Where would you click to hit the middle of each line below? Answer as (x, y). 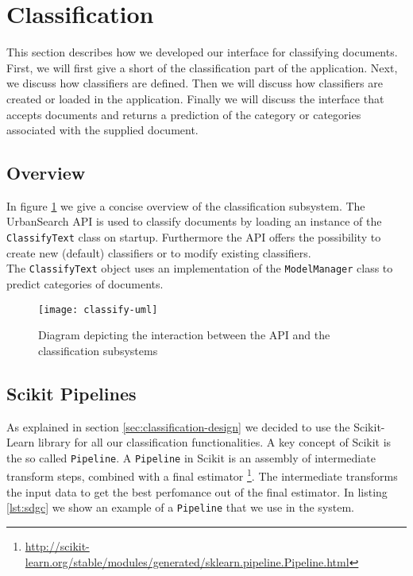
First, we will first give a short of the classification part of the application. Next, (202, 67)
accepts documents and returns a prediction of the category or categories (184, 114)
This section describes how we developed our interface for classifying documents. (202, 52)
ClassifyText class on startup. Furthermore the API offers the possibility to (194, 237)
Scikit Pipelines (71, 393)
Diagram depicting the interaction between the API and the (184, 335)
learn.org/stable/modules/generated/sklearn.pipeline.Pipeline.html (187, 561)
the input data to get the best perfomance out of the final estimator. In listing (197, 491)
